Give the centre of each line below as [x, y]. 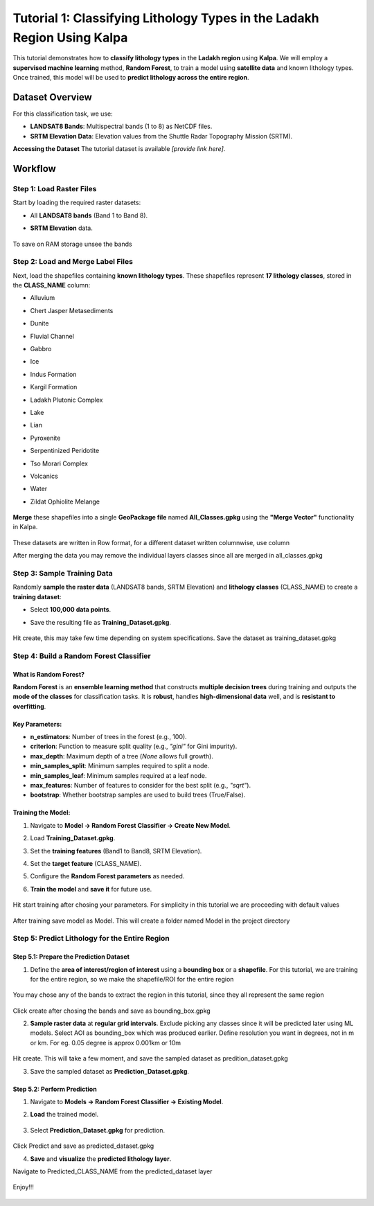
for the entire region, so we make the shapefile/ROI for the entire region [132, 979]
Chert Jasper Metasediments [72, 310]
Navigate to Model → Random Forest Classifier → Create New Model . [131, 825]
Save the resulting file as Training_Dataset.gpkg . [100, 622]
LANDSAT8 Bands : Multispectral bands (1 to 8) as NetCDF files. [121, 126]
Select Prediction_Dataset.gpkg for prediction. [98, 1130]
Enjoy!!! [24, 1187]
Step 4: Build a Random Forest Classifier [82, 656]
